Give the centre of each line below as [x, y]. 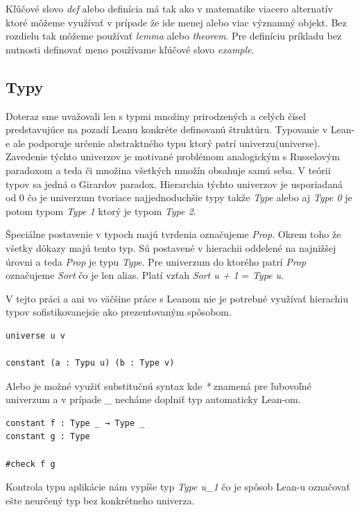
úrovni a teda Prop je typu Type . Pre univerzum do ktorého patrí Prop [156, 261]
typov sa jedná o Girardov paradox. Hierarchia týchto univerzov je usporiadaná [174, 184]
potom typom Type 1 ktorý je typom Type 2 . [101, 211]
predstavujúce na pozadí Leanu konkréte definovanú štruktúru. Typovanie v [167, 129]
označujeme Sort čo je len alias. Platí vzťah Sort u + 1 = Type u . [145, 275]
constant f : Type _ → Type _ [75, 423]
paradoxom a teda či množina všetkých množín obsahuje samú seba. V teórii [168, 170]
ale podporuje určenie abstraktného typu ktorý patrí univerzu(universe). [166, 143]
